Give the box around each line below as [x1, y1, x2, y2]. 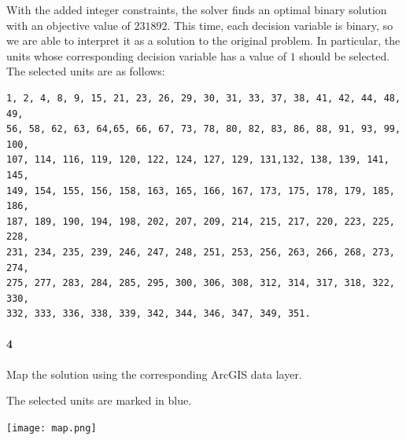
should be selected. [299, 47, 390, 64]
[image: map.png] [6, 422, 97, 434]
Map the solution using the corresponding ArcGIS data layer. [6, 365, 302, 382]
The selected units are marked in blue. [6, 392, 192, 409]
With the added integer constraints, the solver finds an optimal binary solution [6, 2, 387, 17]
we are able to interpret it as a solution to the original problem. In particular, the [6, 32, 400, 49]
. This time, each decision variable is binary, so [167, 16, 393, 33]
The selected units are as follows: [6, 63, 165, 79]
